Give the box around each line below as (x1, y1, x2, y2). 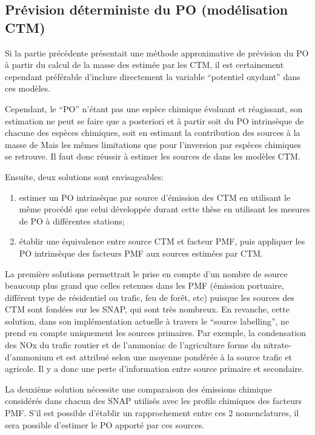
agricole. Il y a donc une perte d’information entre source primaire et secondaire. (5, 362, 304, 375)
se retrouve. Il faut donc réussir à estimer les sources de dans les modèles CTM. (5, 150, 300, 163)
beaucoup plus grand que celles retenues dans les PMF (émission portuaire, (5, 279, 284, 292)
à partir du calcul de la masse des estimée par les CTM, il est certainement (5, 58, 284, 71)
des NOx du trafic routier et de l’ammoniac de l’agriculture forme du (5, 339, 261, 351)
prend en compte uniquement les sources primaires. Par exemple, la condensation (5, 326, 306, 339)
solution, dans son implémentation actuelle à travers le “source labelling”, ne (5, 314, 290, 327)
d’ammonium (5, 350, 54, 363)
